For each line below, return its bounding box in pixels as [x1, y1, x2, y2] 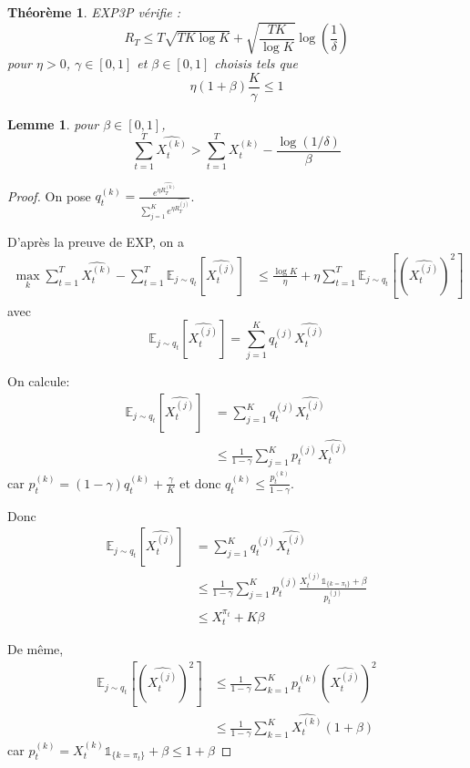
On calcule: [7, 372, 70, 391]
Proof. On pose [7, 186, 91, 205]
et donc [179, 473, 221, 492]
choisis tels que [214, 54, 298, 73]
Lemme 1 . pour [7, 114, 99, 133]
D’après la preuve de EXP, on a [7, 231, 185, 251]
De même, [7, 640, 64, 659]
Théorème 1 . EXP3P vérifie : [7, 3, 181, 21]
